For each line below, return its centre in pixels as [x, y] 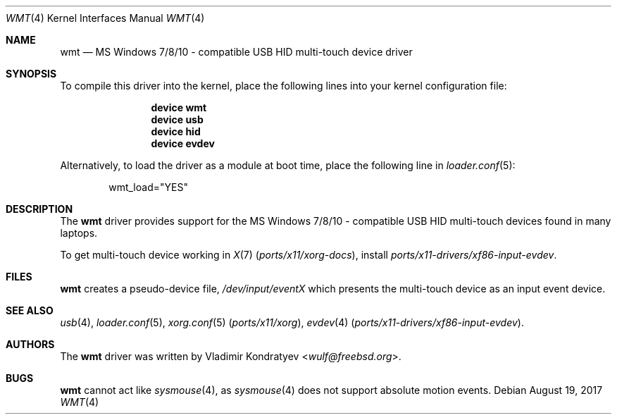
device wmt [179, 107]
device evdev [183, 143]
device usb [177, 119]
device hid [176, 131]
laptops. [79, 233]
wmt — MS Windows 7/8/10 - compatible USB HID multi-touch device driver [236, 52]
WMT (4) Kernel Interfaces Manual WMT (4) [105, 18]
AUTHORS [30, 344]
